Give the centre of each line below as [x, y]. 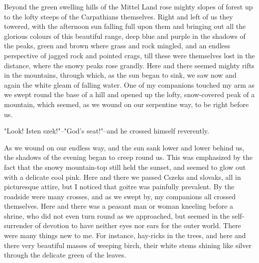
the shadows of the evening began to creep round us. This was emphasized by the [129, 157]
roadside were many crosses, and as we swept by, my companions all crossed [120, 196]
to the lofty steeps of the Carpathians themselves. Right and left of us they [119, 16]
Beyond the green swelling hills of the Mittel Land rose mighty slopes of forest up [129, 6]
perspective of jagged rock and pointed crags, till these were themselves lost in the [129, 55]
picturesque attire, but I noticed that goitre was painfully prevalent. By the [119, 187]
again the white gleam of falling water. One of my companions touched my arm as [129, 84]
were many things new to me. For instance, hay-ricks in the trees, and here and [125, 235]
